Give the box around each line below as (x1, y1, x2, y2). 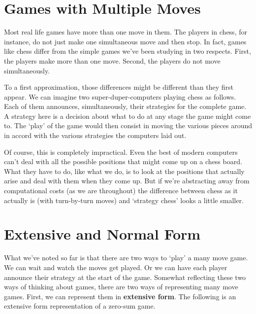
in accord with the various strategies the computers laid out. (4, 130, 187, 140)
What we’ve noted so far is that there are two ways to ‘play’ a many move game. (4, 252, 248, 263)
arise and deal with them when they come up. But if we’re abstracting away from (4, 175, 250, 186)
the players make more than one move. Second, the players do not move (4, 55, 221, 66)
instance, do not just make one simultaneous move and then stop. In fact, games (4, 36, 247, 46)
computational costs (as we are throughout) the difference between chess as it (4, 185, 238, 196)
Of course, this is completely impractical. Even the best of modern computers (4, 146, 238, 157)
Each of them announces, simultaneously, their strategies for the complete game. (4, 101, 247, 111)
